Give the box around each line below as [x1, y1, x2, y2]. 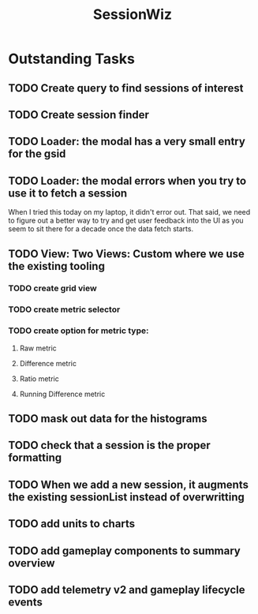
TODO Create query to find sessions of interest [8, 81, 244, 95]
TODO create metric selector [8, 304, 121, 315]
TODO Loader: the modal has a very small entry [8, 135, 246, 148]
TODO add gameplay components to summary [8, 544, 241, 557]
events [8, 596, 43, 609]
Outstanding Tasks [8, 50, 136, 68]
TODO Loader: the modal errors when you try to [8, 174, 247, 187]
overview [8, 556, 55, 570]
